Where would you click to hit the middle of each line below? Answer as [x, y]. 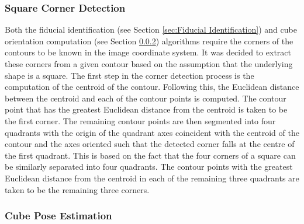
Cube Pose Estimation [58, 216]
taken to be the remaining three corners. [77, 189]
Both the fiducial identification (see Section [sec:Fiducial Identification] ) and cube [151, 29]
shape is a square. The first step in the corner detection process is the [129, 75]
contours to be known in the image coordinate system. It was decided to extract [148, 52]
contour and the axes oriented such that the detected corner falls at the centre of [150, 144]
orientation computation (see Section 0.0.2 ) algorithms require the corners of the [149, 41]
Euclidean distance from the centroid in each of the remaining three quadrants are [152, 178]
